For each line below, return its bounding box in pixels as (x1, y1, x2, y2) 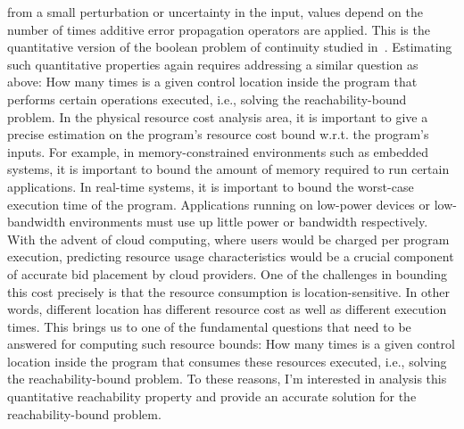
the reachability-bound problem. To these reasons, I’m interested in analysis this (7, 369, 447, 388)
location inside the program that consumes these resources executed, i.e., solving (7, 351, 447, 370)
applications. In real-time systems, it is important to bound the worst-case (7, 177, 414, 195)
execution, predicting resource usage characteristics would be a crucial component (7, 247, 454, 266)
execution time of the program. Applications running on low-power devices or (7, 194, 431, 213)
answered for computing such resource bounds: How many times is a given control (7, 334, 455, 353)
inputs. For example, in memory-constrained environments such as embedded (7, 142, 429, 161)
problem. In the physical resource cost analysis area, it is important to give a (7, 107, 428, 126)
